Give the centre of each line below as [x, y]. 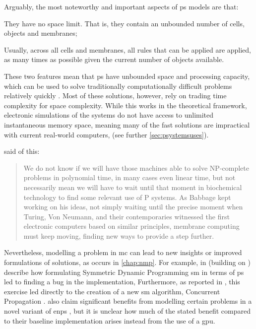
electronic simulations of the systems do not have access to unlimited [109, 115]
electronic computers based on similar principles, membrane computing [131, 226]
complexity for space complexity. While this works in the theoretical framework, [126, 105]
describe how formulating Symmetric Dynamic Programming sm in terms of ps [124, 272]
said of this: [22, 151]
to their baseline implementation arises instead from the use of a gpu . [110, 320]
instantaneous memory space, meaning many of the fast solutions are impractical [127, 124]
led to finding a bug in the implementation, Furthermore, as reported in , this [122, 282]
